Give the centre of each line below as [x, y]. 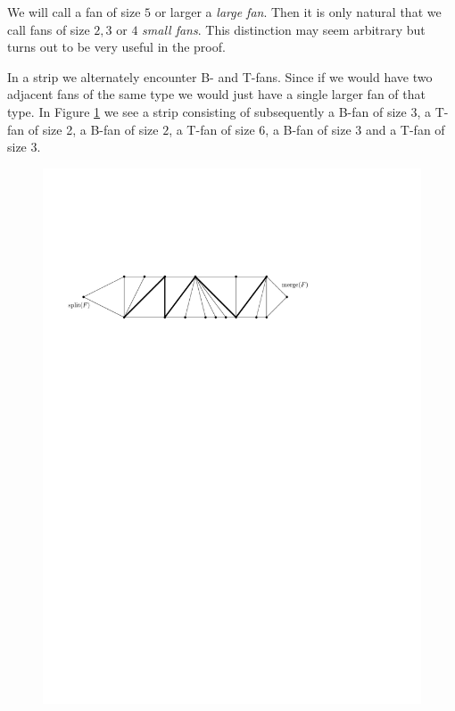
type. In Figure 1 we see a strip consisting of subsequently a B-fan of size [207, 111]
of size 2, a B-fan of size [93, 129]
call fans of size [49, 29]
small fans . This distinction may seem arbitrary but [284, 29]
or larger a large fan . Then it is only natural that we [298, 12]
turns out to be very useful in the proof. [116, 47]
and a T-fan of [405, 129]
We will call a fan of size [74, 12]
